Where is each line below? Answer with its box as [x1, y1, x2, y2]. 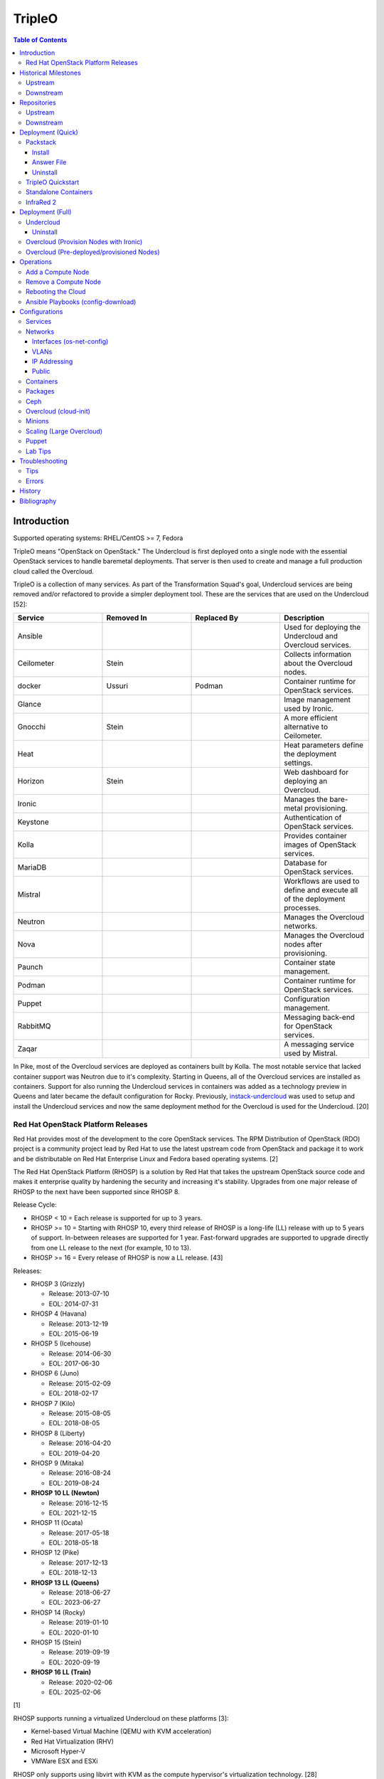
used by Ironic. [283, 704, 334, 714]
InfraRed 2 [26, 198, 57, 206]
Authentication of [283, 813, 342, 823]
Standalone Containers [26, 188, 93, 196]
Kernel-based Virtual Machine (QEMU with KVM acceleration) [31, 1727, 212, 1736]
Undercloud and [283, 631, 338, 641]
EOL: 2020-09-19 [48, 1658, 100, 1667]
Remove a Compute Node [26, 278, 101, 286]
